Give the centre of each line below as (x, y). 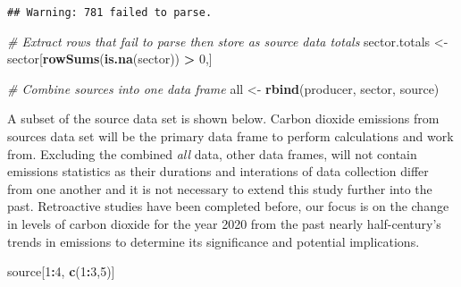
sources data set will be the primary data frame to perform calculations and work (230, 136)
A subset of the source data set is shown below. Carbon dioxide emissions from (223, 118)
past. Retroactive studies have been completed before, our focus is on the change (228, 206)
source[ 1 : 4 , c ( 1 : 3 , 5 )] (61, 271)
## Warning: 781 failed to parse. (110, 13)
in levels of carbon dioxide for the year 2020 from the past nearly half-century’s (224, 224)
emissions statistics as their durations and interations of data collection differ (218, 171)
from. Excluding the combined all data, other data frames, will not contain (212, 153)
